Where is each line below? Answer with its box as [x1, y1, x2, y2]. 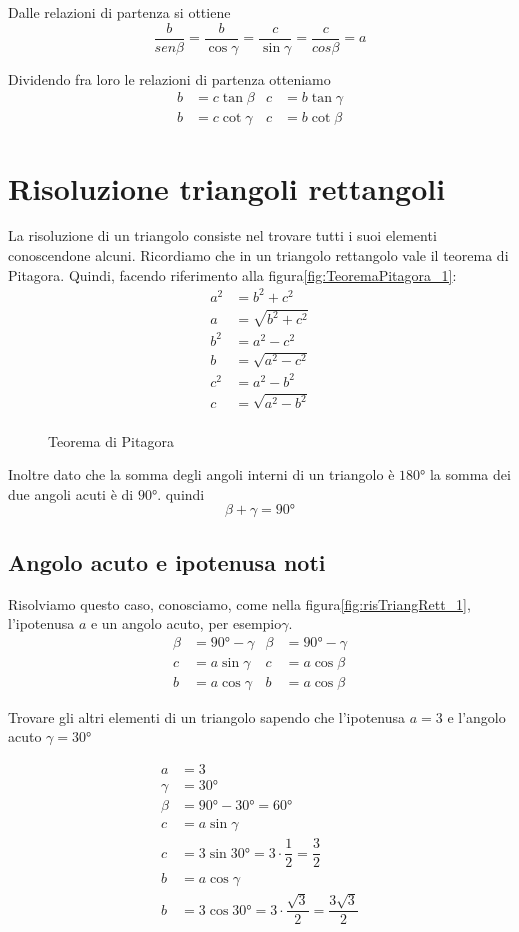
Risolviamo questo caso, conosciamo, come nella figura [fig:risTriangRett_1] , [8, 593, 471, 614]
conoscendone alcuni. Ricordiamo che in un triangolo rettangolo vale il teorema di [8, 245, 509, 266]
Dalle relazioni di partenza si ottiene [8, 2, 231, 22]
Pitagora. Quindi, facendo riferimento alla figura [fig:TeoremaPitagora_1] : [8, 264, 457, 285]
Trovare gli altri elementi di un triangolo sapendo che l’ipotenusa [8, 706, 405, 727]
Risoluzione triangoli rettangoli [8, 167, 446, 208]
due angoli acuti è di [8, 483, 134, 504]
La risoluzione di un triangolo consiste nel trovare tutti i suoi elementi [8, 225, 437, 246]
